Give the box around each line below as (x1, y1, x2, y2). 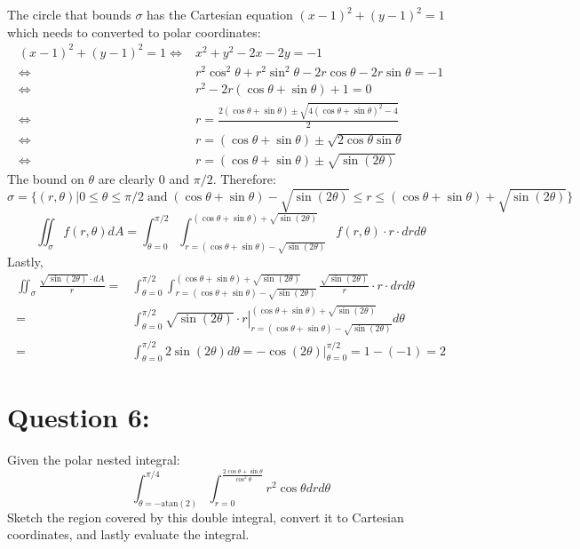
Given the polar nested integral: (7, 450, 180, 468)
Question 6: (7, 398, 150, 434)
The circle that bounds (7, 5, 131, 23)
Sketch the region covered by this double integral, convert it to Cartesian (7, 507, 404, 526)
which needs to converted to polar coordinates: (7, 22, 261, 41)
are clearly (98, 170, 155, 188)
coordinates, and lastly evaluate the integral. (7, 525, 250, 544)
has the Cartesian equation (147, 5, 293, 23)
